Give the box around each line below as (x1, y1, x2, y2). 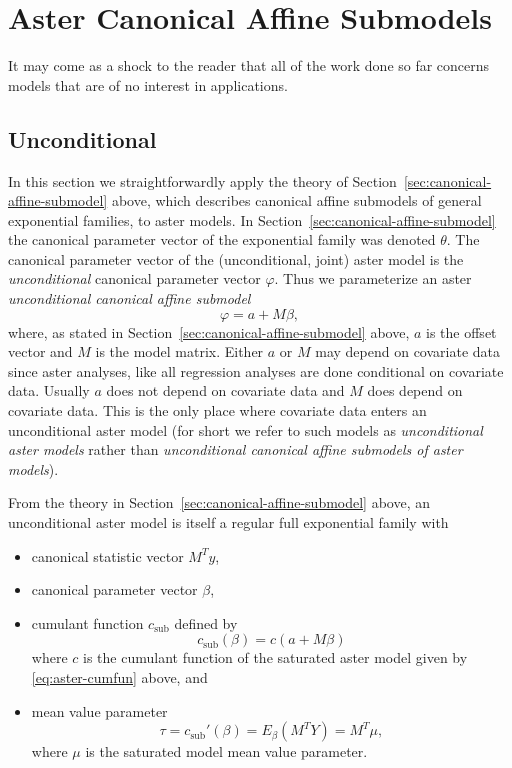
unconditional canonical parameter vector (8, 268, 261, 289)
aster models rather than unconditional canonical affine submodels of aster (8, 439, 463, 460)
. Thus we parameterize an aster (274, 268, 472, 289)
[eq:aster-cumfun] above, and (31, 666, 208, 687)
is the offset (426, 321, 497, 342)
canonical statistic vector (31, 545, 184, 566)
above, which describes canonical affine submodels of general (111, 190, 482, 211)
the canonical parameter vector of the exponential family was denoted (8, 229, 436, 250)
